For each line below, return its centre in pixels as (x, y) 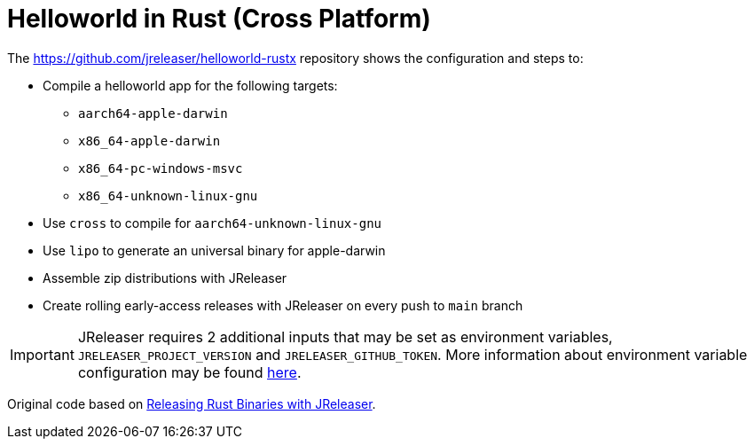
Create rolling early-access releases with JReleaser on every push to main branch (283, 305)
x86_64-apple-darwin (149, 141)
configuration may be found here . (189, 372)
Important (42, 354)
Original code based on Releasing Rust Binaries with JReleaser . (192, 403)
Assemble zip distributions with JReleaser (165, 278)
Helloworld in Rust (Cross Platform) (219, 19)
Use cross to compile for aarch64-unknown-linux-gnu (212, 223)
